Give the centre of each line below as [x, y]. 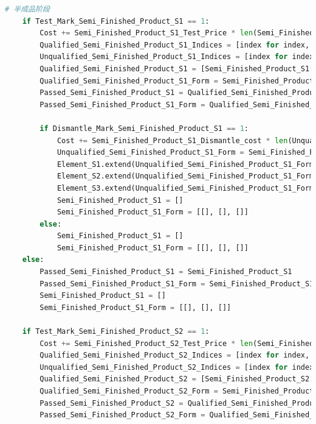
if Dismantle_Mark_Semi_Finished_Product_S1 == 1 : [144, 128]
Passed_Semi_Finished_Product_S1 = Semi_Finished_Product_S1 [166, 272]
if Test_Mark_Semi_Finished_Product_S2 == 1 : [116, 332]
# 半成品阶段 [27, 9]
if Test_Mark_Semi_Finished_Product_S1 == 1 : [116, 21]
